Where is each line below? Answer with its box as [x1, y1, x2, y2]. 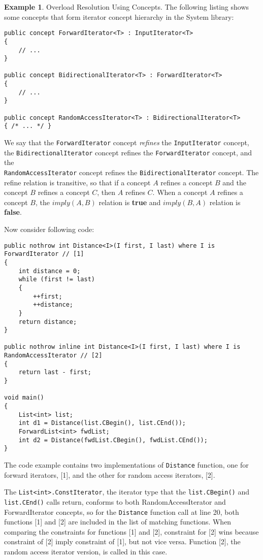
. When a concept [152, 187, 208, 197]
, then [97, 187, 116, 197]
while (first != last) [18, 276, 95, 283]
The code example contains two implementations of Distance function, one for [4, 459, 249, 470]
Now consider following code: [4, 224, 94, 234]
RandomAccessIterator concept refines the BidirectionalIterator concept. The [4, 167, 259, 177]
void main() [4, 394, 44, 402]
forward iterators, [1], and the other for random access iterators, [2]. [4, 469, 215, 480]
